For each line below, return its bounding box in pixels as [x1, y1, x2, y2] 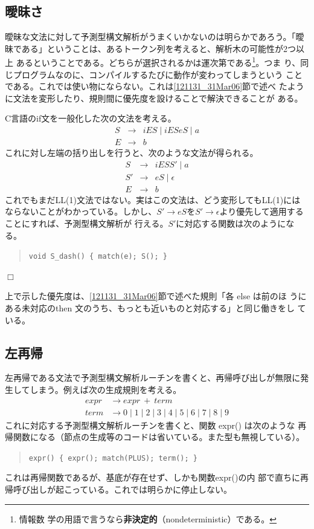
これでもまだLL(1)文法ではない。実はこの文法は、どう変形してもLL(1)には [5, 193, 301, 206]
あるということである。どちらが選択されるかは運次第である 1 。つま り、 [16, 54, 301, 69]
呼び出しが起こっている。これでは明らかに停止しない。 [13, 483, 232, 496]
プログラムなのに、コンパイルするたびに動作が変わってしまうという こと [13, 68, 303, 80]
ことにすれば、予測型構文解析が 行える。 [5, 216, 168, 229]
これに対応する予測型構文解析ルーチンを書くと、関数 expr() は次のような [5, 418, 295, 431]
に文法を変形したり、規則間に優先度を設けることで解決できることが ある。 [5, 91, 303, 104]
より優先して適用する [219, 205, 304, 218]
